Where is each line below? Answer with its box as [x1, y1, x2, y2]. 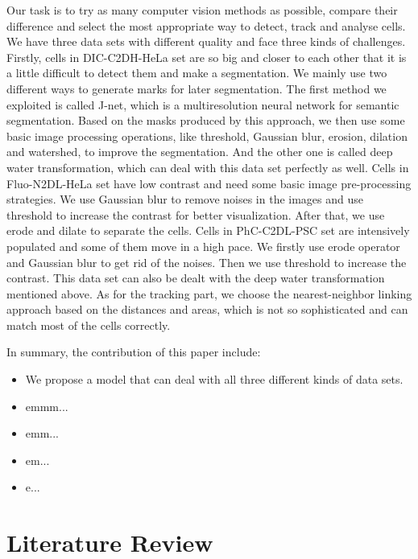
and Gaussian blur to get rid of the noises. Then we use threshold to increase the [6, 253, 407, 270]
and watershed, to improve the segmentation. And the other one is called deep [6, 143, 393, 160]
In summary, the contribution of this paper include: [6, 343, 261, 360]
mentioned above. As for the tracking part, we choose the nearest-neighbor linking [6, 285, 412, 302]
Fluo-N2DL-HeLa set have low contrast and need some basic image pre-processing [6, 175, 412, 191]
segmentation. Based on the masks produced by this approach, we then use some [6, 112, 405, 129]
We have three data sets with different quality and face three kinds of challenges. [6, 33, 406, 50]
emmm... [25, 397, 68, 414]
